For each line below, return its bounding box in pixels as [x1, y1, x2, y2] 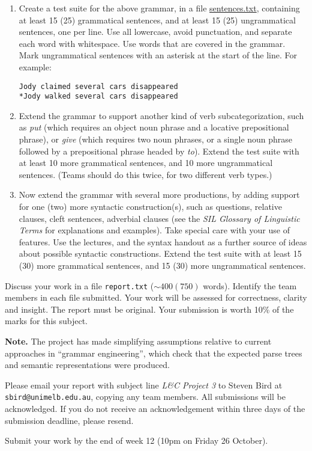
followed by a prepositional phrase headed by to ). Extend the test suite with [19, 144, 299, 157]
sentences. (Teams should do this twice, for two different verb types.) [19, 168, 272, 180]
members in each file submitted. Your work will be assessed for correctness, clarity [5, 291, 307, 304]
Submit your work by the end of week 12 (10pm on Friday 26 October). [5, 434, 268, 447]
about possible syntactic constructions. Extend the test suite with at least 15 [19, 247, 302, 260]
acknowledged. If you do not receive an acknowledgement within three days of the [5, 402, 305, 415]
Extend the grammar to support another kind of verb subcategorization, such [19, 109, 304, 121]
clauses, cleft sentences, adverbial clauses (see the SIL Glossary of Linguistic [19, 212, 300, 224]
